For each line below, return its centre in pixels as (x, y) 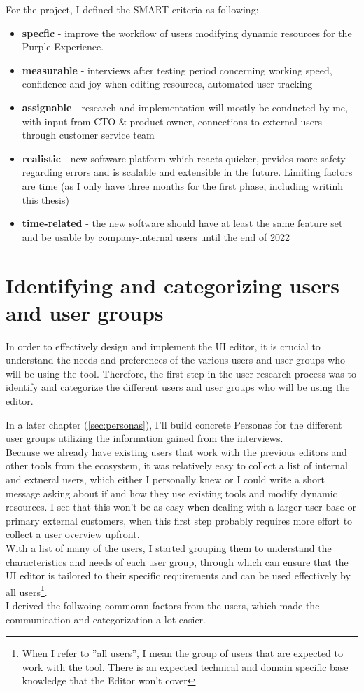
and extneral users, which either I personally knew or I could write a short (165, 479)
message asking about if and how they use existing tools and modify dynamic (171, 493)
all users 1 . (27, 590)
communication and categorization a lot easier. (106, 619)
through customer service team (88, 135)
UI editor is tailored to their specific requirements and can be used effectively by (178, 575)
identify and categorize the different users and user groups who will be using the (178, 387)
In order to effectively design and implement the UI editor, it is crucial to (163, 346)
